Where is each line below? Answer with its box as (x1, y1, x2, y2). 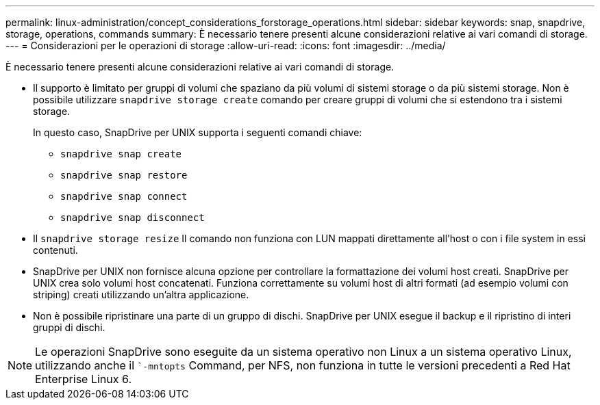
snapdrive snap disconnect (60, 212, 205, 223)
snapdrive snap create (60, 148, 182, 159)
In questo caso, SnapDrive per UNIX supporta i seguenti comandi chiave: (33, 127, 362, 138)
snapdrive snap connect (60, 191, 188, 202)
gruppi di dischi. (33, 322, 105, 333)
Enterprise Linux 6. (35, 372, 132, 386)
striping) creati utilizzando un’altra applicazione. (33, 289, 249, 300)
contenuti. (33, 244, 78, 256)
